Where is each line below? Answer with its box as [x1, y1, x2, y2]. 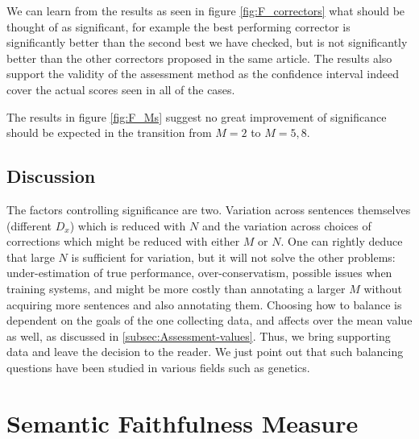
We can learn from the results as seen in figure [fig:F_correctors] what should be [6, 2, 405, 19]
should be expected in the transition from [6, 124, 212, 141]
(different [6, 217, 52, 234]
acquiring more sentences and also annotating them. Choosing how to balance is [6, 296, 402, 313]
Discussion [6, 164, 96, 188]
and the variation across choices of [201, 217, 371, 234]
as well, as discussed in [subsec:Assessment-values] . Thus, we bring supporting [6, 327, 391, 344]
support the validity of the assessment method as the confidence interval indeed [6, 65, 400, 82]
